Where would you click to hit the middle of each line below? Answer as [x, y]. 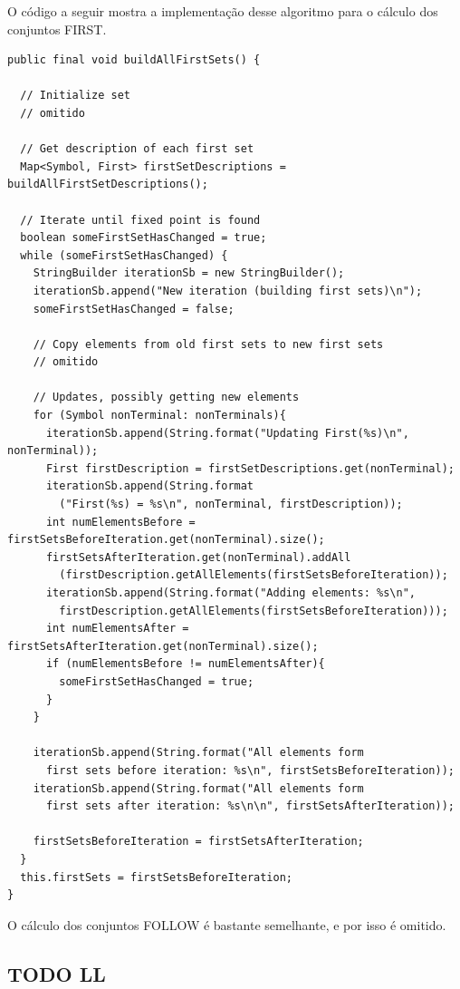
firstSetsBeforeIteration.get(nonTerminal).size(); [166, 540]
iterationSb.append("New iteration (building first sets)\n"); [228, 291]
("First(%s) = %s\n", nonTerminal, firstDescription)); [231, 504]
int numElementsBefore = [120, 522]
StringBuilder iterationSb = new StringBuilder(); [189, 273]
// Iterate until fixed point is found [140, 220]
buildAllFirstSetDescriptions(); [108, 184]
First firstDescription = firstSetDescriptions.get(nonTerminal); [250, 468]
